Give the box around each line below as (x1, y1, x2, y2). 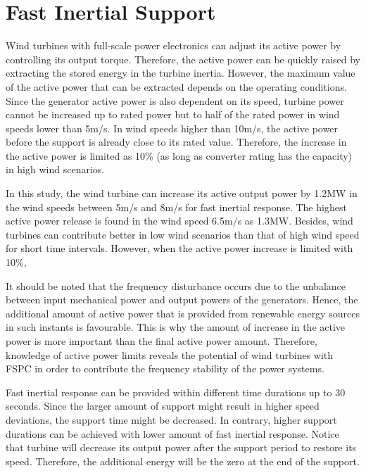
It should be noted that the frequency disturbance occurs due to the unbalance (6, 278, 346, 293)
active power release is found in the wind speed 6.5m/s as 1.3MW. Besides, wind (6, 213, 353, 228)
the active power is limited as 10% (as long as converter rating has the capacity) (6, 148, 353, 163)
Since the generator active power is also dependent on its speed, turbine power (6, 93, 344, 108)
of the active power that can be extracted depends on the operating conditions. (6, 79, 347, 94)
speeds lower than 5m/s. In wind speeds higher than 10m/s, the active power (6, 120, 338, 135)
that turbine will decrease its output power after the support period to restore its (6, 440, 357, 455)
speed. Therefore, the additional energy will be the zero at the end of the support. (6, 453, 360, 468)
